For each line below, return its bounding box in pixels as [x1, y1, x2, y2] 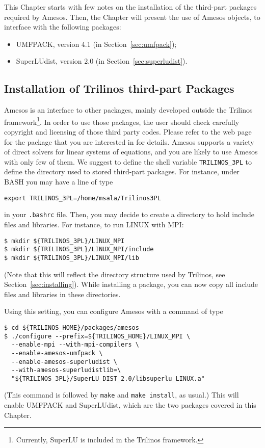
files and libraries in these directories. [4, 288, 121, 299]
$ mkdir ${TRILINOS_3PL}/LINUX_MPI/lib [4, 254, 139, 261]
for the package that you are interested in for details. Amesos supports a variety [4, 136, 254, 147]
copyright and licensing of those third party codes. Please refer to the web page [4, 126, 252, 137]
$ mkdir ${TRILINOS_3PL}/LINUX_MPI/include [4, 246, 154, 253]
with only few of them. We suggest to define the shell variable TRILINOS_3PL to [4, 156, 252, 167]
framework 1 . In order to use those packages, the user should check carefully [4, 115, 240, 127]
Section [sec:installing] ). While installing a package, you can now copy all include [4, 279, 258, 289]
